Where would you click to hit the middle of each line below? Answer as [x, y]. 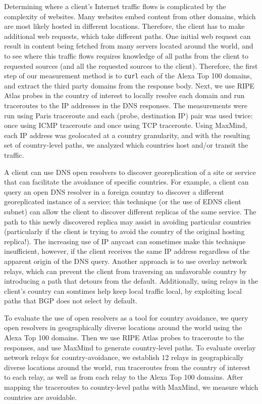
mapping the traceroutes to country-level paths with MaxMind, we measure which [131, 387]
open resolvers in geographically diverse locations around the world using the [123, 327]
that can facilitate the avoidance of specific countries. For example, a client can [126, 182]
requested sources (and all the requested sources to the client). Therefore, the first [131, 65]
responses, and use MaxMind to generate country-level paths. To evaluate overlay [130, 347]
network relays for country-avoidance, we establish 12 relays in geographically [124, 357]
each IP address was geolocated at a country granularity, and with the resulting [127, 135]
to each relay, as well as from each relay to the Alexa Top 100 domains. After [124, 377]
